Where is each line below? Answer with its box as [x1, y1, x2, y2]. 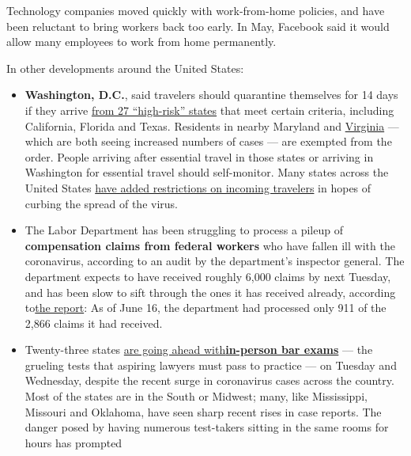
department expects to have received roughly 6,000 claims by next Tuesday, [25, 268, 391, 284]
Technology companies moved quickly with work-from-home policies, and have [6, 2, 385, 18]
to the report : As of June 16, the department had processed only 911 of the [25, 299, 386, 316]
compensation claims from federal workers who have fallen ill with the [25, 237, 395, 253]
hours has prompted [25, 434, 123, 450]
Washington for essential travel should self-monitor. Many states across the [25, 164, 389, 180]
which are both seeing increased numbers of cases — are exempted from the [25, 133, 392, 150]
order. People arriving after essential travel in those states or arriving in [25, 148, 374, 165]
